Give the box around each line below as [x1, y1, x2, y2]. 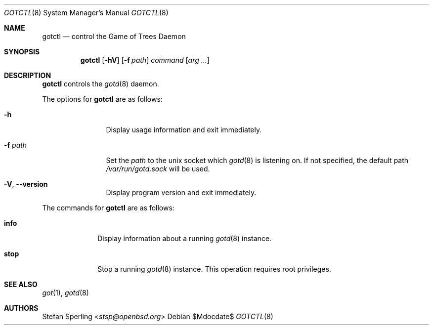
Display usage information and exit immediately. [106, 125, 262, 134]
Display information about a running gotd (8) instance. [97, 234, 272, 243]
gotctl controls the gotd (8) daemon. [42, 80, 159, 88]
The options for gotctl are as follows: [42, 95, 163, 103]
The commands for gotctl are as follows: [42, 204, 174, 212]
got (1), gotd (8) [42, 288, 89, 297]
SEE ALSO [4, 280, 38, 288]
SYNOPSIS [4, 47, 40, 56]
